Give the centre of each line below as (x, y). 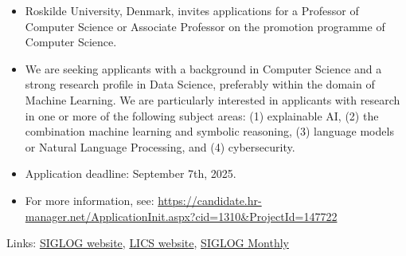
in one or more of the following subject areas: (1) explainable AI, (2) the (202, 115)
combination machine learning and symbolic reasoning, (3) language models (209, 131)
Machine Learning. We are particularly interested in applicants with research (213, 99)
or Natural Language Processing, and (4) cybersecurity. (160, 146)
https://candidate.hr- (210, 200)
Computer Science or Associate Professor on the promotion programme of (205, 26)
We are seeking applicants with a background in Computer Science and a (203, 68)
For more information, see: (90, 200)
